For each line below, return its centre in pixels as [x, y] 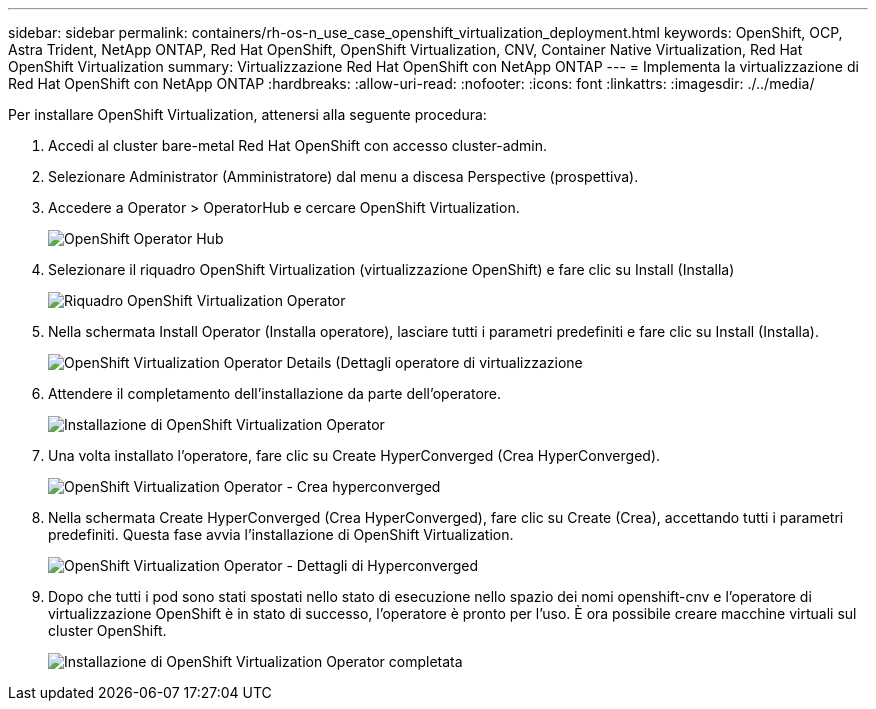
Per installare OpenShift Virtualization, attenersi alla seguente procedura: [247, 114]
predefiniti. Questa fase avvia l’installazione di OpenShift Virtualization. [281, 534]
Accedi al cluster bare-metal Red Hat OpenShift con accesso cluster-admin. [298, 145]
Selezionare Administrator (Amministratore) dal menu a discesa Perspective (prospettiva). [343, 176]
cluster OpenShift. [107, 630]
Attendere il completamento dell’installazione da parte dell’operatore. [275, 393]
